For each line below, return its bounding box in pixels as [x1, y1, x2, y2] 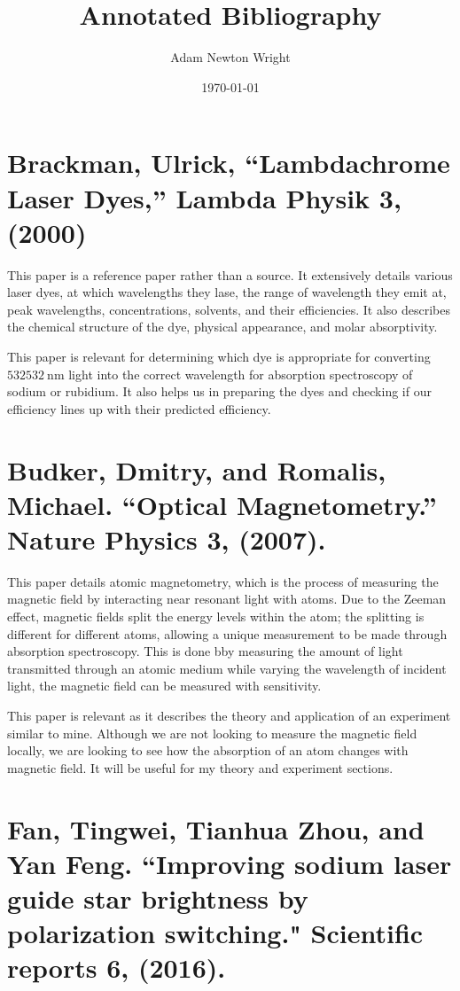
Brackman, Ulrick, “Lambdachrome [7, 144, 450, 181]
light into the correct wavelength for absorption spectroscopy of [68, 364, 413, 383]
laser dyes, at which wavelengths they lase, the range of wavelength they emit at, [7, 283, 447, 301]
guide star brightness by [7, 879, 308, 916]
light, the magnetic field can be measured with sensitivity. [7, 676, 322, 695]
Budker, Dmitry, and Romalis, [7, 451, 386, 488]
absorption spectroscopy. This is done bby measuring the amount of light [7, 642, 403, 660]
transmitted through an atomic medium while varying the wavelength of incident [7, 659, 447, 677]
